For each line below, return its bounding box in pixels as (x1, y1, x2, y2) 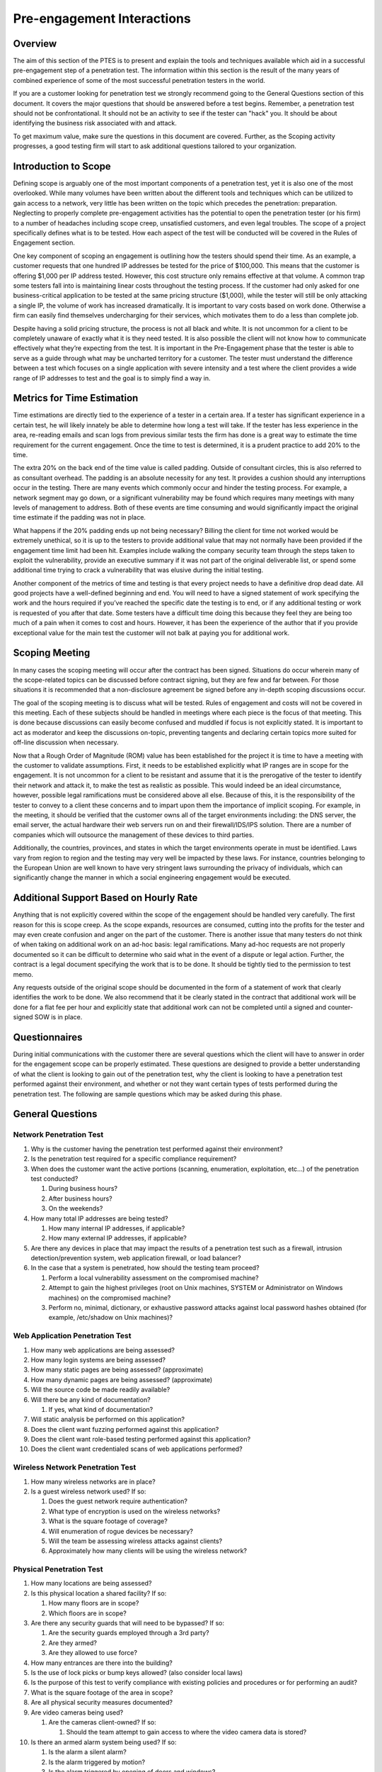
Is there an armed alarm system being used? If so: (30, 1737, 177, 1746)
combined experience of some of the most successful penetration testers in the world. (13, 76, 265, 84)
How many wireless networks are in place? (30, 1477, 156, 1486)
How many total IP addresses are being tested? (30, 1214, 168, 1223)
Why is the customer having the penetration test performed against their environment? (30, 1145, 283, 1153)
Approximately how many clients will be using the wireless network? (48, 1547, 248, 1555)
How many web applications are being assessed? (30, 1345, 175, 1354)
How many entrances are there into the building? (30, 1659, 173, 1667)
